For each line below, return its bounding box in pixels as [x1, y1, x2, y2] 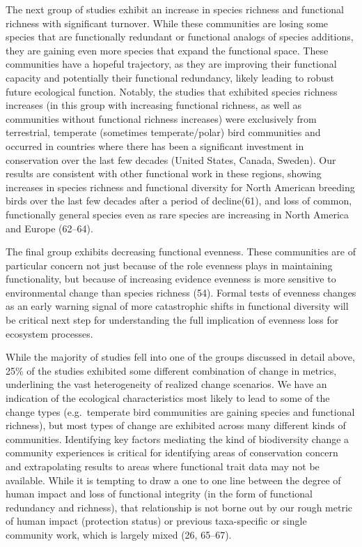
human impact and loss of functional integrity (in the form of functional [6, 486, 313, 501]
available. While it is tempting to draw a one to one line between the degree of [6, 472, 341, 487]
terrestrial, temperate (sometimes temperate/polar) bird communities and [6, 125, 321, 140]
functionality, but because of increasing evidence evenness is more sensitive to [6, 271, 336, 286]
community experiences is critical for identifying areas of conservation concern [6, 445, 338, 460]
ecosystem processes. [6, 326, 93, 340]
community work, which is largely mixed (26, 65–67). [6, 527, 232, 541]
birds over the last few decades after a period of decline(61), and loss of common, [6, 193, 352, 208]
